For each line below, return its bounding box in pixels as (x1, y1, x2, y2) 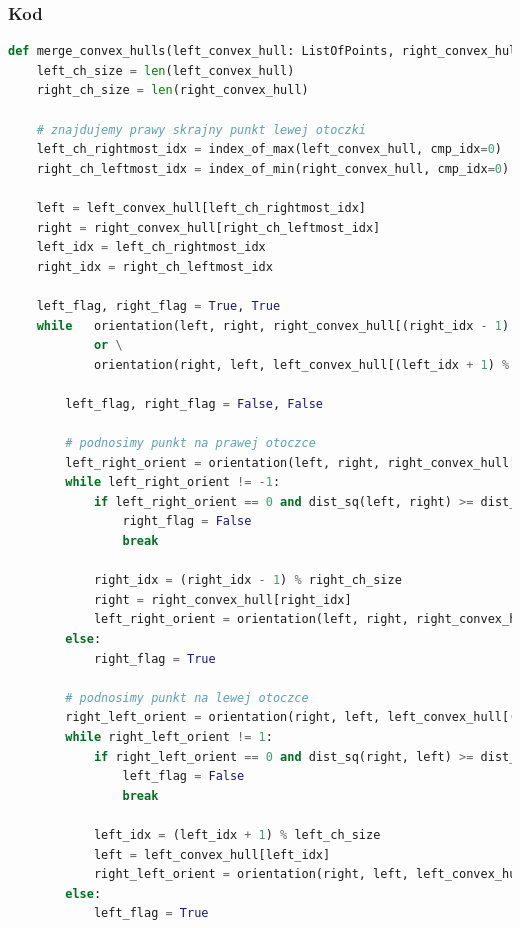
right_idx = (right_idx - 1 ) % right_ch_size (93, 573, 402, 588)
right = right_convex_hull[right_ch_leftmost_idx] (36, 220, 381, 235)
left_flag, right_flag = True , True (36, 298, 281, 313)
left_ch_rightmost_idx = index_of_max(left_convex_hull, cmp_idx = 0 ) (36, 142, 503, 157)
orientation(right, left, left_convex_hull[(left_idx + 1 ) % (93, 357, 510, 372)
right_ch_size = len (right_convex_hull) (36, 83, 309, 98)
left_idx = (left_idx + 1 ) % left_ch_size (93, 827, 381, 842)
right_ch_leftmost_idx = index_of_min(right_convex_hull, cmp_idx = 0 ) (36, 161, 510, 176)
